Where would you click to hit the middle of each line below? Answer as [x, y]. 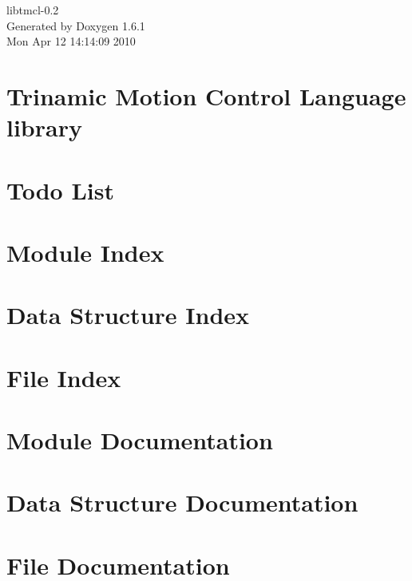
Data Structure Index [128, 315]
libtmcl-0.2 [33, 10]
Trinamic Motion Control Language [206, 95]
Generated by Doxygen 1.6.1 [76, 25]
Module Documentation [140, 440]
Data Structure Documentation [182, 502]
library [44, 127]
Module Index [85, 252]
